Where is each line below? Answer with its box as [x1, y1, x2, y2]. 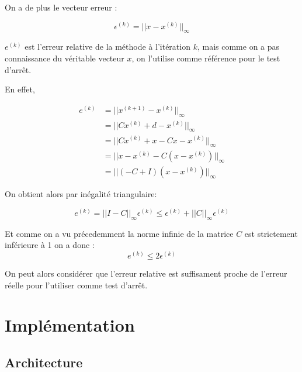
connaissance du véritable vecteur [5, 52, 124, 64]
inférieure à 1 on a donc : [5, 239, 95, 251]
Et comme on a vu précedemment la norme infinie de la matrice [5, 227, 234, 239]
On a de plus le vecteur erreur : [5, 1, 117, 13]
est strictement [244, 227, 298, 239]
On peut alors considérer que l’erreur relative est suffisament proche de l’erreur [5, 267, 287, 279]
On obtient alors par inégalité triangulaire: [5, 188, 157, 200]
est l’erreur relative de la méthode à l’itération [25, 40, 190, 53]
